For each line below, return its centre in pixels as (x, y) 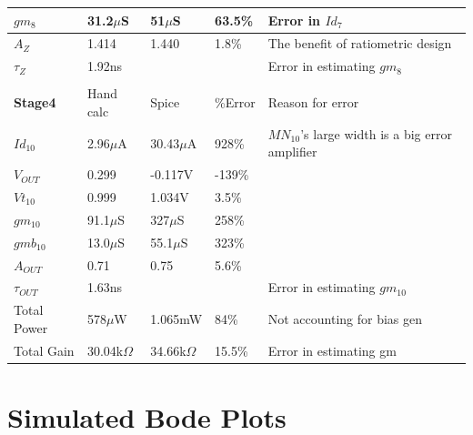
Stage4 (35, 102)
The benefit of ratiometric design (360, 43)
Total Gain (44, 350)
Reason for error (313, 102)
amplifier (292, 152)
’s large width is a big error (376, 133)
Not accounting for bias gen (345, 319)
